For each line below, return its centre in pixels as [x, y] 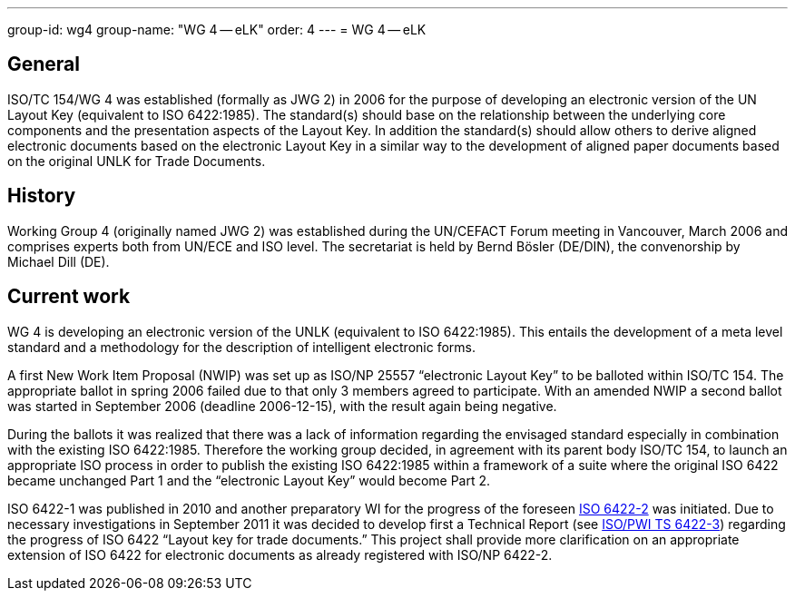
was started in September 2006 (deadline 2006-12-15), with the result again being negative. [282, 406]
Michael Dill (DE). [59, 261]
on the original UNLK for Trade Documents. [137, 161]
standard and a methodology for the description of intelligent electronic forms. [241, 347]
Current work [69, 297]
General [44, 64]
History [42, 196]
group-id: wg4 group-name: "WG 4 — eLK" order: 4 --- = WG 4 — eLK [217, 29]
